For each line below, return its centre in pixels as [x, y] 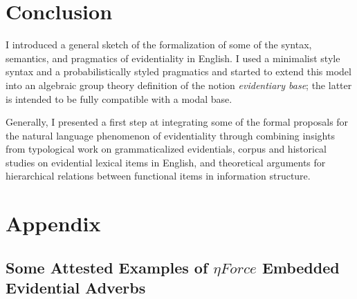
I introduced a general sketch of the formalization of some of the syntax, [159, 45]
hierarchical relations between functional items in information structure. [158, 176]
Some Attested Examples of [107, 267]
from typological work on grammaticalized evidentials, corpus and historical [166, 149]
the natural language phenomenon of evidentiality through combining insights [170, 135]
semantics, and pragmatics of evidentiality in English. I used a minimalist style [173, 58]
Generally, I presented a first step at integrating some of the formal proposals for [177, 122]
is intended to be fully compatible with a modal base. [119, 98]
